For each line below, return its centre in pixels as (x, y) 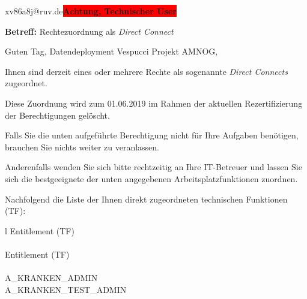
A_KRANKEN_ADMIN (51, 278)
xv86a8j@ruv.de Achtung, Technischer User (91, 11)
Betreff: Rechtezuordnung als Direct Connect (89, 31)
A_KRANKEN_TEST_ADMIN (66, 289)
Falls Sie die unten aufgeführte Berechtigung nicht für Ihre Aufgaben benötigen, (152, 135)
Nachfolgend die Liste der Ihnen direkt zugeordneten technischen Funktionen (146, 199)
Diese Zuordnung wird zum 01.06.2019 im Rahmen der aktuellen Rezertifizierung (154, 103)
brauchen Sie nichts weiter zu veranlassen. (82, 147)
